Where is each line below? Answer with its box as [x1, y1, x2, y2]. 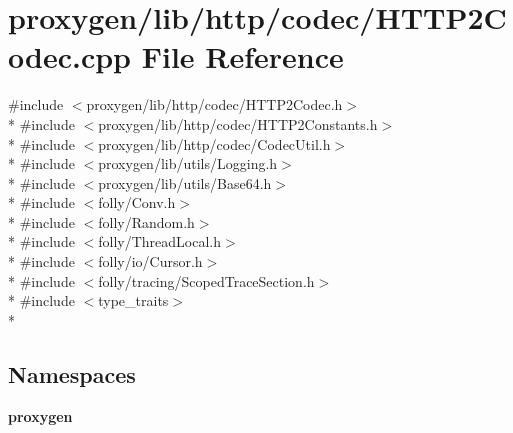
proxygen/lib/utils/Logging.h [98, 153, 278, 174]
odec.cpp [8, 36, 131, 77]
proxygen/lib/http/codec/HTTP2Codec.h [86, 94, 343, 115]
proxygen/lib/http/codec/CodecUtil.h [98, 133, 331, 154]
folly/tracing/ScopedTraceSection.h [98, 270, 315, 291]
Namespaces [8, 358, 136, 389]
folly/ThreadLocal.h [98, 231, 221, 252]
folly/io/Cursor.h [98, 251, 203, 272]
